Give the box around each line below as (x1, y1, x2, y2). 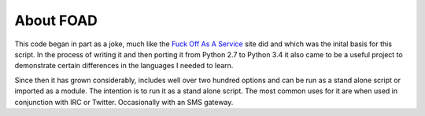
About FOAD (14, 12, 98, 29)
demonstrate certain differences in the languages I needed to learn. (14, 61, 234, 71)
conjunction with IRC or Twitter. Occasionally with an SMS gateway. (14, 97, 234, 107)
